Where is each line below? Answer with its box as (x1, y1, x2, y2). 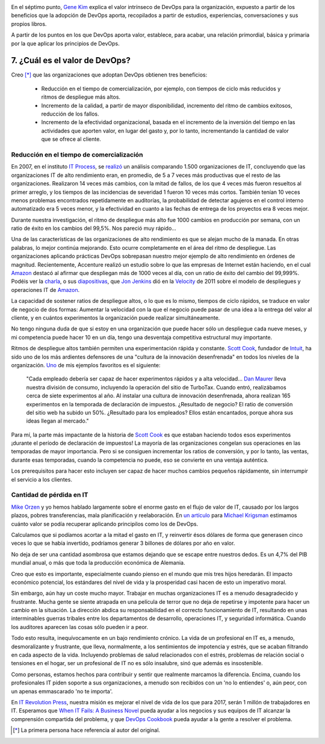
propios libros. (11, 20, 47, 27)
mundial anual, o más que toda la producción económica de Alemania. (11, 559, 185, 566)
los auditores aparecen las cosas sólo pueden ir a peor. (11, 623, 149, 630)
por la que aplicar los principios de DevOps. (11, 40, 120, 47)
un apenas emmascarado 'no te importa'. (11, 687, 113, 695)
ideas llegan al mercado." (26, 417, 90, 424)
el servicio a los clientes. (11, 476, 72, 483)
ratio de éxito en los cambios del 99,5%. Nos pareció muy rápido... (11, 225, 177, 232)
